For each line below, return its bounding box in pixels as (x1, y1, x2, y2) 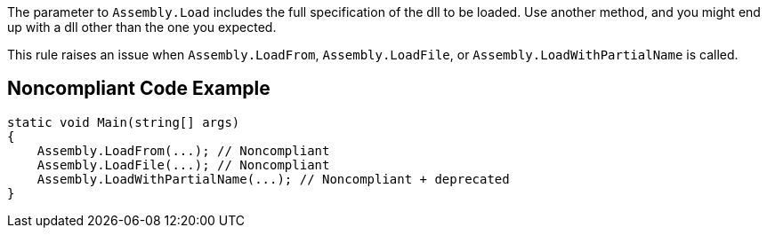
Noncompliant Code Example (7, 77, 270, 100)
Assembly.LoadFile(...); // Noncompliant (36, 157, 330, 172)
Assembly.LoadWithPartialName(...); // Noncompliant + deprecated (36, 171, 510, 186)
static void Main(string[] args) (7, 114, 240, 129)
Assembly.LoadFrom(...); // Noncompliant (36, 143, 330, 158)
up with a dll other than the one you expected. (7, 20, 277, 35)
